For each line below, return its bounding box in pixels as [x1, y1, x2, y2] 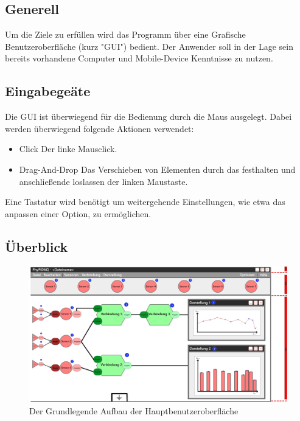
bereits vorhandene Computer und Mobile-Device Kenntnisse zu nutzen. [5, 52, 273, 64]
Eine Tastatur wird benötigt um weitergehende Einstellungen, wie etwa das [5, 195, 285, 208]
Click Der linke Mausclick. [19, 142, 117, 155]
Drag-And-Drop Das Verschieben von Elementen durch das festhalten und [19, 162, 296, 175]
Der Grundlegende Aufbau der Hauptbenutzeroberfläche [29, 404, 239, 417]
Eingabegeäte [5, 82, 91, 100]
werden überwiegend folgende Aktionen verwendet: [5, 122, 194, 134]
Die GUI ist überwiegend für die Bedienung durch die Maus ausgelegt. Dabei [5, 110, 292, 123]
